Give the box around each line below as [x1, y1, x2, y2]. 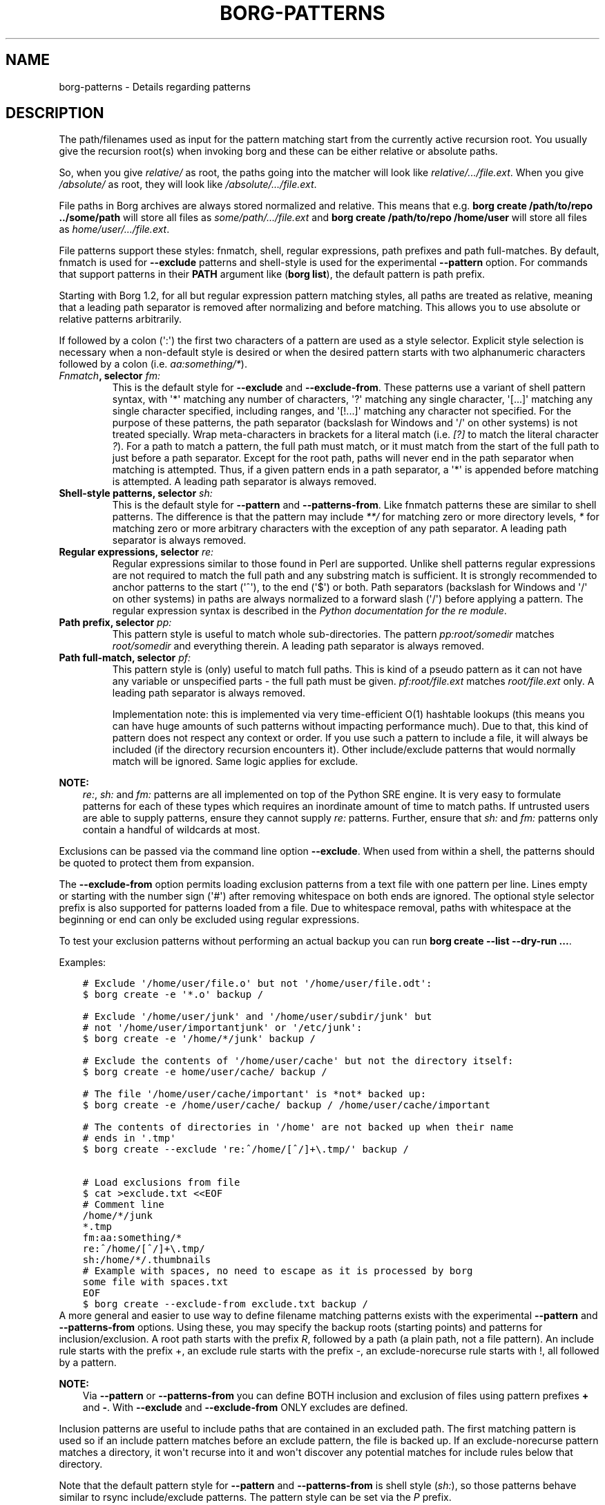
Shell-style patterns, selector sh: [59, 487, 213, 500]
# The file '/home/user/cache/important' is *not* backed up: [82, 1088, 427, 1100]
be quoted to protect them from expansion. [59, 857, 255, 869]
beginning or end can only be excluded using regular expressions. [59, 914, 360, 926]
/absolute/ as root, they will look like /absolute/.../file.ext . [59, 178, 317, 191]
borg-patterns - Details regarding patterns [59, 80, 251, 93]
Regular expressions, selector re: [59, 546, 214, 558]
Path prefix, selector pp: [59, 616, 172, 629]
